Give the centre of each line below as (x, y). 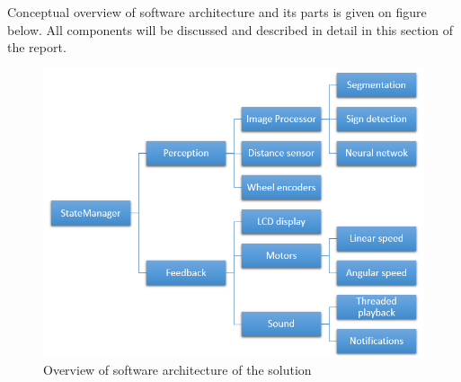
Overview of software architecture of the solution (177, 370)
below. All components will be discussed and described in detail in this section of (230, 29)
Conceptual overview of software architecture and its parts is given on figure (217, 12)
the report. (37, 47)
